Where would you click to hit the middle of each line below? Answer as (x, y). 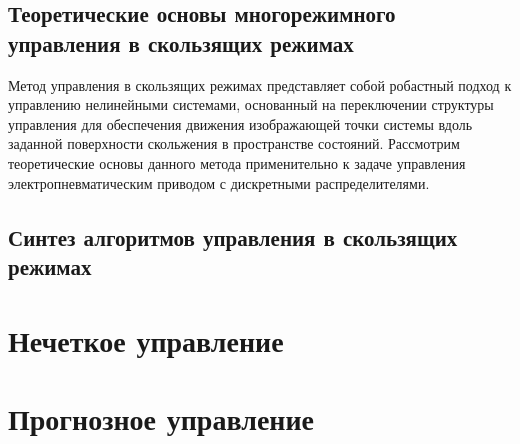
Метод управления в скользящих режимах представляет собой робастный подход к (260, 84)
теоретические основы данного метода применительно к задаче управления (237, 162)
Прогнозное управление (161, 417)
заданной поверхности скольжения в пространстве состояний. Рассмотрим (234, 143)
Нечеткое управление (146, 339)
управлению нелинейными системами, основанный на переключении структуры (251, 104)
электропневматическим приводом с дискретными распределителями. (219, 182)
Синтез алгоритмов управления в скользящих (233, 236)
